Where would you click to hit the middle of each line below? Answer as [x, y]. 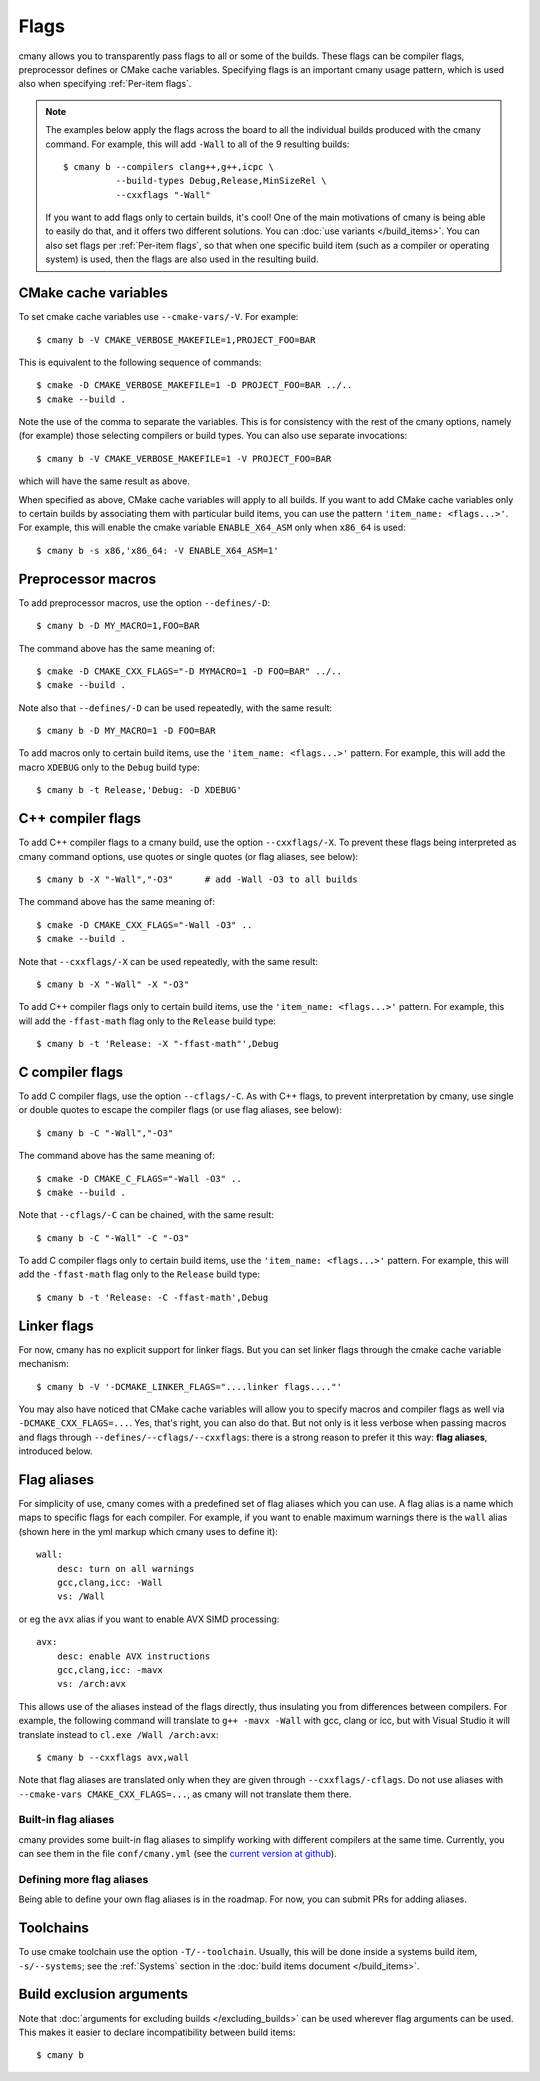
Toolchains [53, 1928]
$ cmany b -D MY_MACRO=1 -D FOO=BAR [126, 731]
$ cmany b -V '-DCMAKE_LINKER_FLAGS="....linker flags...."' [189, 1386]
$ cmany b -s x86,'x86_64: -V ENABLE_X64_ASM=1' [157, 550]
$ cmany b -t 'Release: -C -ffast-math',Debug [152, 1297]
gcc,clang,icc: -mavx [110, 1669]
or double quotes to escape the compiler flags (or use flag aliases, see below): [180, 1110]
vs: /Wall [80, 1596]
